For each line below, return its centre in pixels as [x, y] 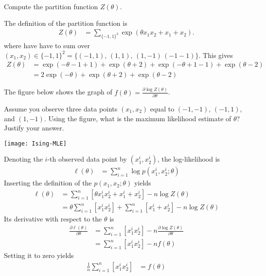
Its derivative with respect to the [53, 219]
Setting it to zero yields [39, 255]
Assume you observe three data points [61, 108]
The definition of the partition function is [66, 23]
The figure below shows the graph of [58, 92]
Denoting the [23, 159]
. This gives [216, 55]
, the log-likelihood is [189, 159]
